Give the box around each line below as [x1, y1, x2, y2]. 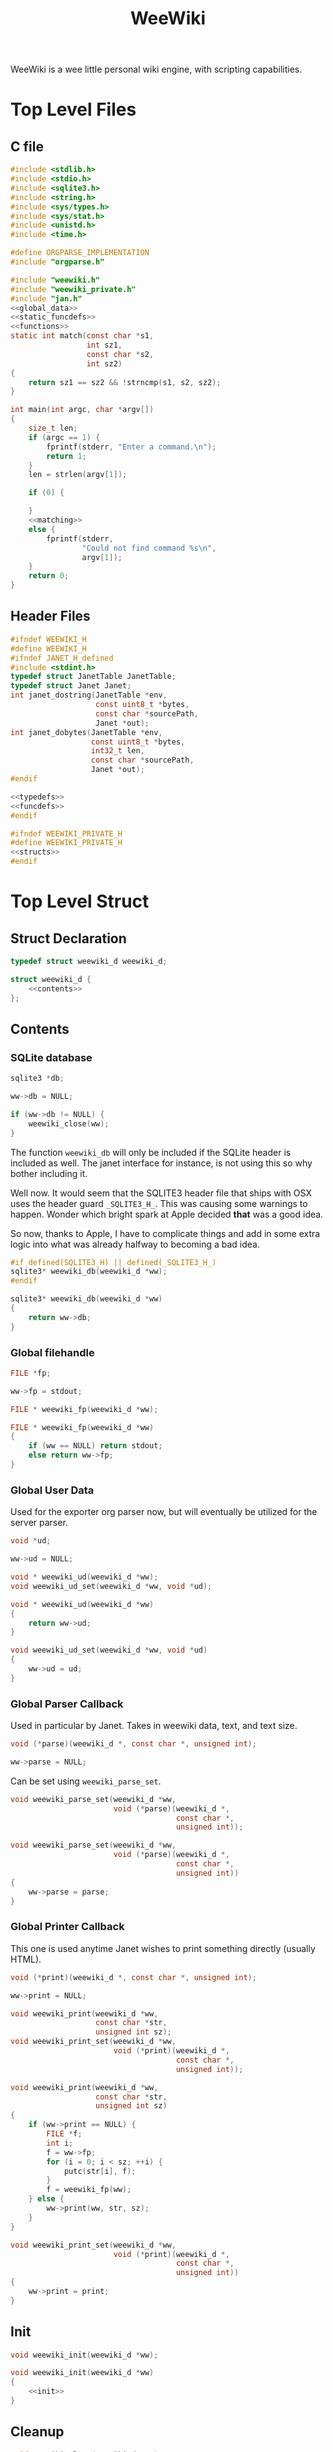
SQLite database [10, 1050, 93, 1064]
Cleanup [10, 2423, 65, 2441]
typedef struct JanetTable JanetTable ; [10, 672, 177, 682]
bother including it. [10, 1167, 88, 1179]
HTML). [10, 1953, 42, 1965]
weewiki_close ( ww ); [28, 1118, 110, 1129]
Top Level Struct [10, 890, 150, 913]
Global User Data [10, 1483, 95, 1497]
